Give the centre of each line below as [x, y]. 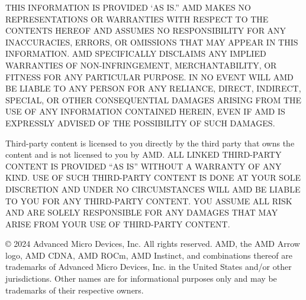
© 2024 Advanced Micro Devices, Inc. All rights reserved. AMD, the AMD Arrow [153, 244]
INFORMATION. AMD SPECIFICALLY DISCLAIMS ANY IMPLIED [136, 53]
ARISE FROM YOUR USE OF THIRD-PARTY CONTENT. [118, 224]
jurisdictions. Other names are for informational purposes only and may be [141, 278]
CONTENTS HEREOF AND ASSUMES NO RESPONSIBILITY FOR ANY [146, 30]
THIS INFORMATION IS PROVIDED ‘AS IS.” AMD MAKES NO [128, 7]
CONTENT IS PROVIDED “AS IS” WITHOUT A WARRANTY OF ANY [144, 166]
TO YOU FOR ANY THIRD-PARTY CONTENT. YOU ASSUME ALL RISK [149, 200]
